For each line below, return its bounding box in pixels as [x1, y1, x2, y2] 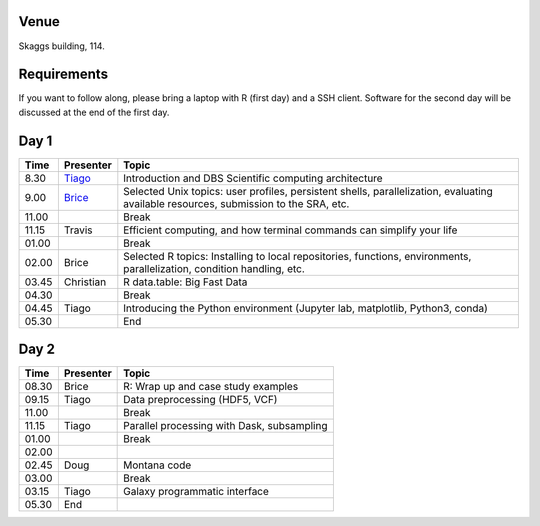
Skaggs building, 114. [18, 40, 105, 52]
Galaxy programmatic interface [123, 485, 270, 499]
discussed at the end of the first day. [18, 106, 170, 118]
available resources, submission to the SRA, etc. [123, 196, 350, 210]
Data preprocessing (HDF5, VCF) [123, 393, 278, 407]
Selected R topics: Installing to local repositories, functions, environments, [123, 249, 472, 263]
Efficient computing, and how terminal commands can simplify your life [123, 223, 458, 237]
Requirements [18, 66, 109, 83]
